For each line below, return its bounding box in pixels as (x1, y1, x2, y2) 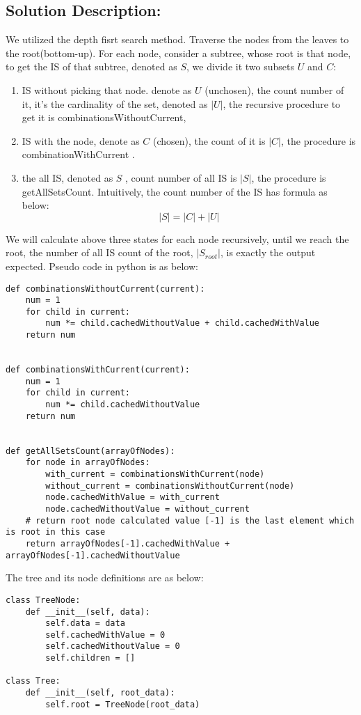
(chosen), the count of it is (152, 133, 266, 148)
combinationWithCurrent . (22, 147, 135, 162)
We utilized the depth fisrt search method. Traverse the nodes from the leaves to (6, 32, 349, 47)
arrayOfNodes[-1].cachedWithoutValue (6, 550, 180, 560)
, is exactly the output (220, 245, 316, 260)
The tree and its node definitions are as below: (6, 570, 204, 585)
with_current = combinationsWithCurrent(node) (45, 469, 265, 480)
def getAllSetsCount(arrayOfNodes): (6, 446, 175, 456)
